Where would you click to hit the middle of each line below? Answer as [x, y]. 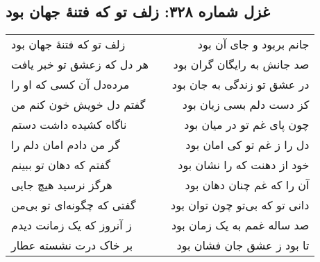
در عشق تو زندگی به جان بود [241, 85]
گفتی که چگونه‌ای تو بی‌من [74, 205]
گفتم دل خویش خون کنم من [78, 105]
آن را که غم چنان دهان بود [247, 185]
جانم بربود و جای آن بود [253, 44]
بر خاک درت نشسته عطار [72, 245]
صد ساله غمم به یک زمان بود [240, 225]
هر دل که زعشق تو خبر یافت [80, 64]
